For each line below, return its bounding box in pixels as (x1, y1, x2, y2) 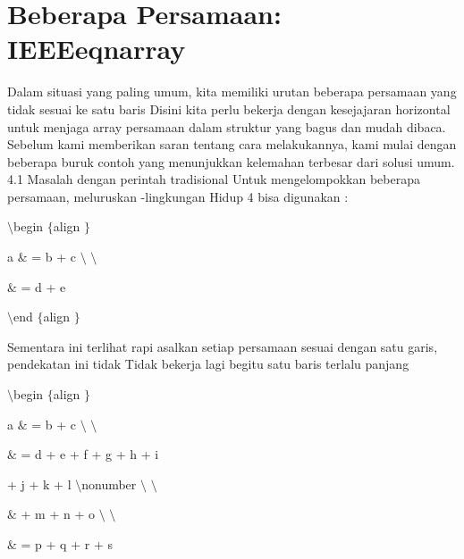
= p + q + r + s (21, 535, 113, 553)
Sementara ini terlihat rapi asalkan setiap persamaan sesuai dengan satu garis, (7, 337, 438, 355)
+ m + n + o (21, 505, 95, 523)
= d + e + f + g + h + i (21, 445, 159, 463)
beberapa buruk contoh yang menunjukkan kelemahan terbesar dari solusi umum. (7, 152, 455, 171)
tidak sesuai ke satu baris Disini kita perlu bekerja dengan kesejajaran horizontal (7, 99, 451, 118)
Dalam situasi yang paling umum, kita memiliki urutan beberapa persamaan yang (7, 82, 457, 101)
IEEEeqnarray (7, 30, 186, 67)
